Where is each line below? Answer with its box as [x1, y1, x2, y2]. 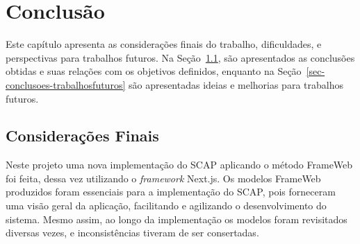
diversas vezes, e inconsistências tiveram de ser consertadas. [6, 225, 259, 240]
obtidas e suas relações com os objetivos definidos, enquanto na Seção [6, 64, 302, 78]
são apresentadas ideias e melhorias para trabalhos [128, 77, 343, 91]
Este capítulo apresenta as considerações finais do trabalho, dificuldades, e [6, 37, 322, 51]
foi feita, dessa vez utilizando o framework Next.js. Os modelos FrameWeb [6, 171, 321, 185]
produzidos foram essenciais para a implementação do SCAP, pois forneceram [6, 184, 336, 199]
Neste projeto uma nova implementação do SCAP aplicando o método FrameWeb [6, 157, 353, 172]
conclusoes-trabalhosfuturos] [6, 77, 126, 91]
